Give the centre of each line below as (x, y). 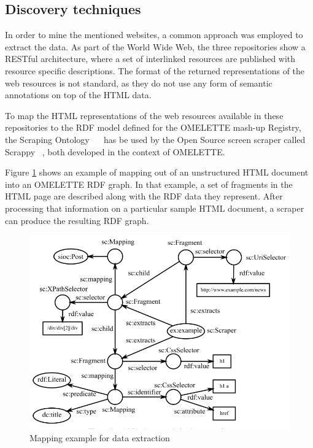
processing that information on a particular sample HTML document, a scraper (155, 208)
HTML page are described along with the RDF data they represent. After (144, 196)
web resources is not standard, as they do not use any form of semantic (139, 83)
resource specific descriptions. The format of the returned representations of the (155, 70)
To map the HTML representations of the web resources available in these (144, 115)
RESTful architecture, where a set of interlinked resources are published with (150, 59)
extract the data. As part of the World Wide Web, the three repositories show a (155, 46)
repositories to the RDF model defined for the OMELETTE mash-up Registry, (153, 127)
